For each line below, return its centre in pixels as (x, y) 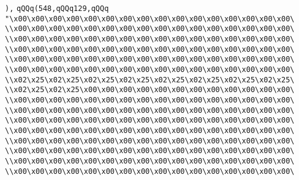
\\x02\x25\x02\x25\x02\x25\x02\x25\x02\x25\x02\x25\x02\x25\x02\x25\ (150, 80)
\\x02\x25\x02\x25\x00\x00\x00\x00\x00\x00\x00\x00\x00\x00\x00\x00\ (150, 90)
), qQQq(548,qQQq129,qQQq (57, 9)
